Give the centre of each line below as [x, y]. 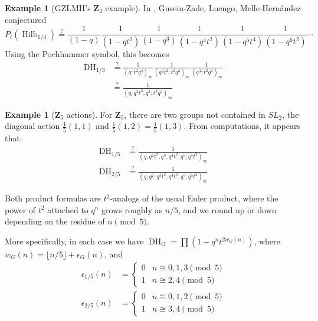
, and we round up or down [227, 209]
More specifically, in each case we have [74, 241]
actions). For [89, 114]
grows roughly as [132, 209]
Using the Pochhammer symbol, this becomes [87, 54]
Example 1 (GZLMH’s [48, 8]
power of [20, 209]
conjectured [26, 19]
